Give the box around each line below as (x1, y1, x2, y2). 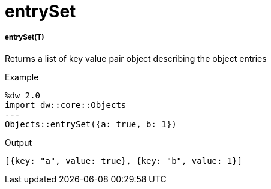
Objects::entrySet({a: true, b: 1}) (5, 119, 177, 129)
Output (5, 137, 32, 148)
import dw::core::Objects (5, 100, 127, 110)
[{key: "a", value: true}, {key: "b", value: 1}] (5, 155, 243, 166)
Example (5, 71, 39, 82)
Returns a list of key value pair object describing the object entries (5, 53, 267, 64)
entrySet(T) (5, 33, 44, 42)
